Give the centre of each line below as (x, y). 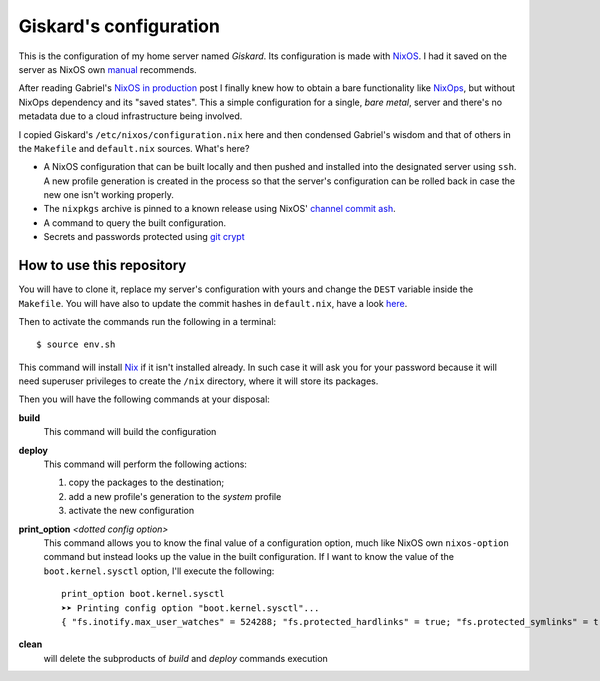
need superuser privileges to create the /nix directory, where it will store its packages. (198, 381)
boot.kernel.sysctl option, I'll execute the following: (159, 571)
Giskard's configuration (119, 26)
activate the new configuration (131, 511)
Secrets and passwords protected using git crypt (144, 237)
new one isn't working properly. (109, 195)
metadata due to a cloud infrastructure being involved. (130, 116)
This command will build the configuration (130, 432)
